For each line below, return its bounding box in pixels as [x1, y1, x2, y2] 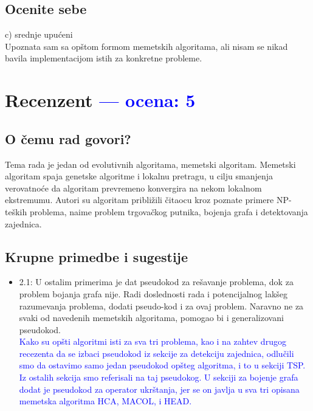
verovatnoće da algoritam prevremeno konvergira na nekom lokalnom [5, 181, 262, 194]
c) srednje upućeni [5, 28, 73, 41]
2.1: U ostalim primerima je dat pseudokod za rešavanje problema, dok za [19, 275, 294, 288]
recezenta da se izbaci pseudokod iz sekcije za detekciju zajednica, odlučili [19, 347, 294, 359]
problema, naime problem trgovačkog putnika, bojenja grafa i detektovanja [29, 205, 308, 218]
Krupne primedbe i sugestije [5, 247, 188, 266]
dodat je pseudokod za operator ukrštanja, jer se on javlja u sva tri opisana [19, 382, 300, 395]
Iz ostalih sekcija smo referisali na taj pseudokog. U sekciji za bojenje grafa [19, 371, 298, 384]
